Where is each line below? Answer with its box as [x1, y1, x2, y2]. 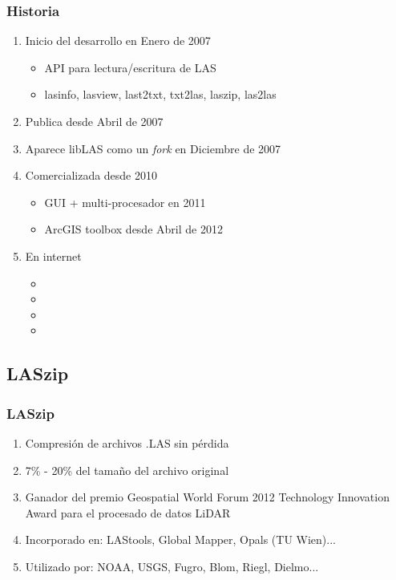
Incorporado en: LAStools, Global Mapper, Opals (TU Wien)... [25, 531, 336, 548]
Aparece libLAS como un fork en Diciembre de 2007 [25, 140, 281, 156]
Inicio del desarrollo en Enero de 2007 [25, 32, 211, 49]
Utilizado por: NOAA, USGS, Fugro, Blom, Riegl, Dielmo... [25, 558, 319, 574]
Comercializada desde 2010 [25, 167, 158, 184]
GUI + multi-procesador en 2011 [44, 193, 206, 210]
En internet [25, 247, 82, 264]
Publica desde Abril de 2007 [25, 113, 164, 129]
